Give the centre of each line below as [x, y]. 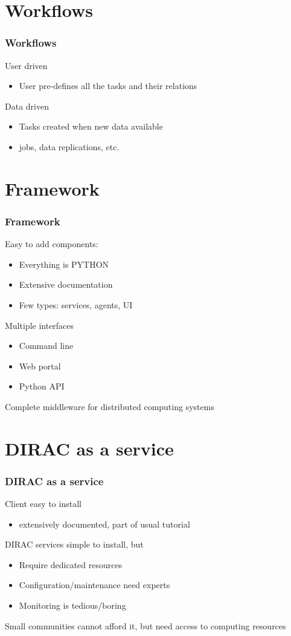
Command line [46, 346]
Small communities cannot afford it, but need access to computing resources [145, 625]
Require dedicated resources [71, 564]
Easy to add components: [52, 244]
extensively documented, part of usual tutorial [104, 524]
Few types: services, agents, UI [76, 304]
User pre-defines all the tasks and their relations [108, 86]
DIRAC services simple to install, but [74, 544]
